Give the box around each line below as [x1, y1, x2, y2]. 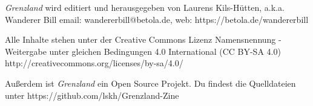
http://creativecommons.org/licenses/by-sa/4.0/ [5, 57, 183, 69]
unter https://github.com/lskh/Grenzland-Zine [5, 89, 179, 101]
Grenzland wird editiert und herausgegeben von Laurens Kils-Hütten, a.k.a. [5, 1, 285, 13]
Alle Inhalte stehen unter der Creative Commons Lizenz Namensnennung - [5, 33, 282, 46]
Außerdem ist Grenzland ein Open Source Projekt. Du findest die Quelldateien [5, 76, 296, 89]
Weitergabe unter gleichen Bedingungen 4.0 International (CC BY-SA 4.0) [5, 45, 281, 57]
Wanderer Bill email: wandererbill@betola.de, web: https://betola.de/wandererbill [5, 13, 309, 25]
